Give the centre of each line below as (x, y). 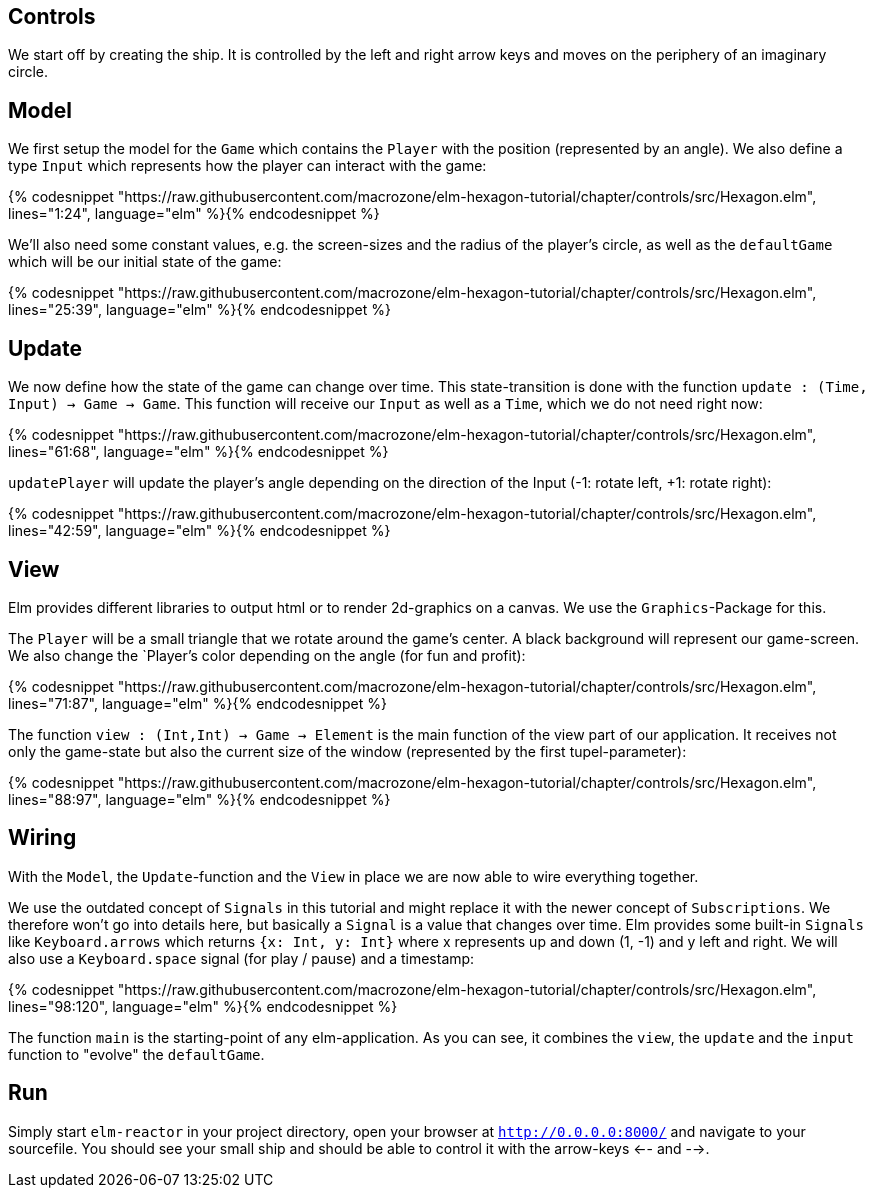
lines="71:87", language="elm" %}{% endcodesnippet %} (197, 703)
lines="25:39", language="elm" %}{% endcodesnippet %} (199, 310)
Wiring (42, 838)
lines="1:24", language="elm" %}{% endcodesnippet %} (194, 214)
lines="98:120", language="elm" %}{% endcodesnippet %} (203, 1006)
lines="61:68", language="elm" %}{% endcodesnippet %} (198, 452)
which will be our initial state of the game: (145, 262)
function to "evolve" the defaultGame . (136, 1054)
